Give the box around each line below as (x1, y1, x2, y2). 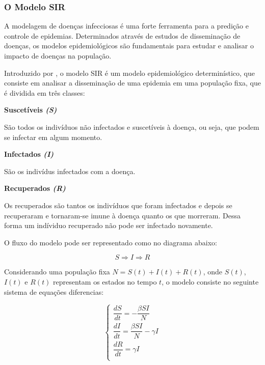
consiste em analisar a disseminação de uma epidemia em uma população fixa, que (4, 77, 261, 88)
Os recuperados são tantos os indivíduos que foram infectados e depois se (4, 200, 232, 210)
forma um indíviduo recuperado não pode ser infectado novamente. (4, 220, 213, 231)
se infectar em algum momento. (4, 131, 102, 142)
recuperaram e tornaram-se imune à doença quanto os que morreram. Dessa (4, 210, 241, 220)
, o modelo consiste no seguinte (162, 276, 259, 287)
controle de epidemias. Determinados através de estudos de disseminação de (4, 30, 241, 41)
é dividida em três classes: (4, 87, 85, 98)
